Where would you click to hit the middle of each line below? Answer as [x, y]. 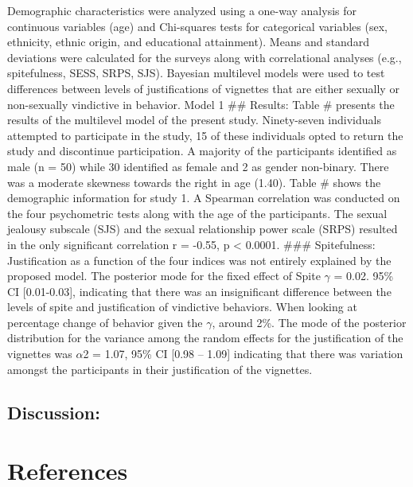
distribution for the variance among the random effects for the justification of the [205, 338]
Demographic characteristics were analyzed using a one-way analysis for [182, 10]
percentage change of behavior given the [105, 322]
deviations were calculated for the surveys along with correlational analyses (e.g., [205, 57]
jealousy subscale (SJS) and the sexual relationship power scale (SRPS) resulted [203, 229]
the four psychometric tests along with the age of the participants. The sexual [197, 213]
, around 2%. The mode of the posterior [309, 322]
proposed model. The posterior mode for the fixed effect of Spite [164, 276]
